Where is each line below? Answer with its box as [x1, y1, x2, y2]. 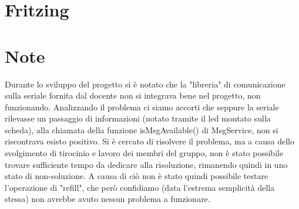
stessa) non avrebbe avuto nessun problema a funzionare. [5, 193, 210, 205]
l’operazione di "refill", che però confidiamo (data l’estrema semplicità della [5, 181, 275, 193]
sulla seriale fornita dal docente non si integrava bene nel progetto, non [5, 89, 261, 102]
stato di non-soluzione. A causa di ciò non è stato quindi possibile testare [5, 170, 268, 182]
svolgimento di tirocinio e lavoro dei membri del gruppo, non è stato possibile [5, 147, 284, 159]
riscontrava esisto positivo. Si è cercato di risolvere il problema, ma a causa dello [5, 135, 294, 147]
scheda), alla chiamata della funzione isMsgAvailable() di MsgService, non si [5, 123, 278, 136]
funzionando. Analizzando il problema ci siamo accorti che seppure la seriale [5, 100, 279, 113]
